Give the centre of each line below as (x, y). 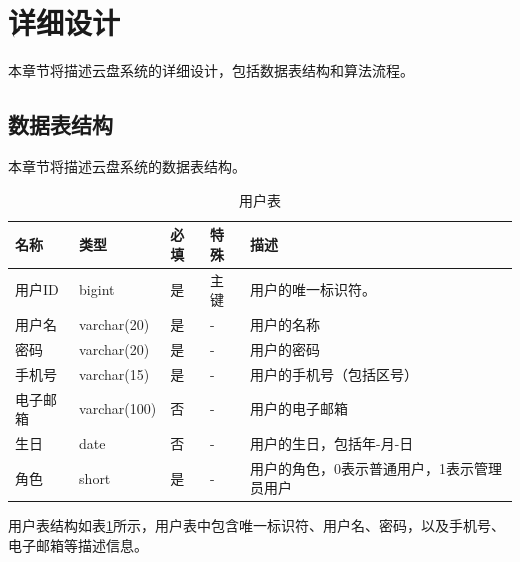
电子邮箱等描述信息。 (78, 545)
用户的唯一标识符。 (313, 289)
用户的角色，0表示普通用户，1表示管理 (376, 467)
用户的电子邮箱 (299, 408)
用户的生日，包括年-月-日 (332, 442)
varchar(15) (114, 373)
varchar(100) (118, 408)
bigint (97, 289)
